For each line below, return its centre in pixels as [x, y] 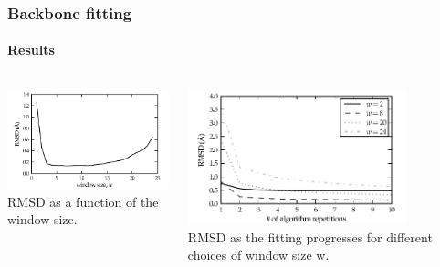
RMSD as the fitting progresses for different [310, 236]
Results [31, 50]
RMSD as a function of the [83, 201]
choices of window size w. [258, 255]
